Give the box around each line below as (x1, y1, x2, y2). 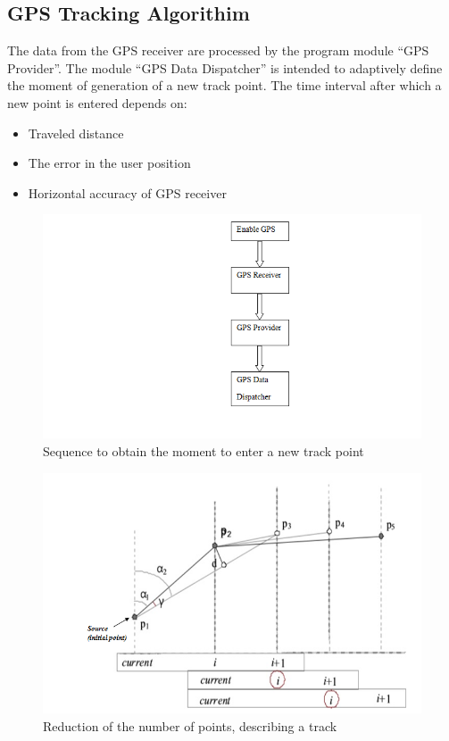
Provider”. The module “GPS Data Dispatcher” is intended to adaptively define (7, 58, 443, 77)
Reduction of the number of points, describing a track (43, 717, 337, 736)
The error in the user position (28, 154, 191, 172)
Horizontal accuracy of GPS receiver (28, 183, 227, 202)
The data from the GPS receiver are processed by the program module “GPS (7, 41, 429, 60)
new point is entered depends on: (7, 93, 187, 112)
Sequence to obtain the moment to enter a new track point (43, 442, 364, 461)
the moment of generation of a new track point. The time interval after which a (7, 76, 442, 95)
